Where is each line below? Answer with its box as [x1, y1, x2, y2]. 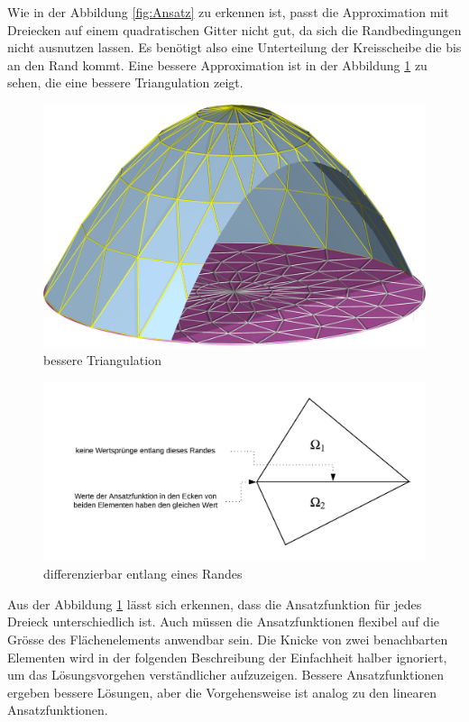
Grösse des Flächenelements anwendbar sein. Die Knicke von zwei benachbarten [7, 630, 448, 649]
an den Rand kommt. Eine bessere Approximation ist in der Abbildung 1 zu [7, 55, 428, 74]
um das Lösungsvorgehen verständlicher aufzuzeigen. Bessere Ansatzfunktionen [7, 665, 445, 684]
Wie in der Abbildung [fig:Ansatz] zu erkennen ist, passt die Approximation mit [7, 3, 449, 21]
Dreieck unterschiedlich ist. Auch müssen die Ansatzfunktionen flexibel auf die [7, 612, 439, 631]
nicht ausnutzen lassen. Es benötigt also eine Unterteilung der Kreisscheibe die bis [7, 38, 462, 57]
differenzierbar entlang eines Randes [43, 564, 243, 583]
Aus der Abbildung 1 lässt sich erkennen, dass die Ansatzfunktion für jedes [7, 594, 422, 613]
